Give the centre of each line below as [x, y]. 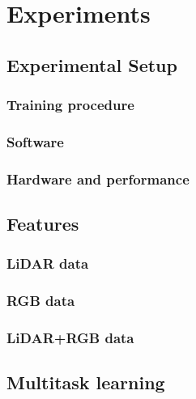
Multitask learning [86, 382]
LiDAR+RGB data [70, 338]
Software [35, 141]
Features [43, 224]
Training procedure [70, 105]
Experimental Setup [92, 64]
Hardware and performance [98, 178]
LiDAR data [48, 263]
